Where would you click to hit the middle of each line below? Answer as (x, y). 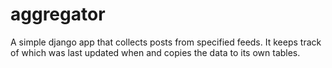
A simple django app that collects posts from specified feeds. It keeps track (166, 42)
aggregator (58, 14)
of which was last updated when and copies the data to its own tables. (155, 52)
